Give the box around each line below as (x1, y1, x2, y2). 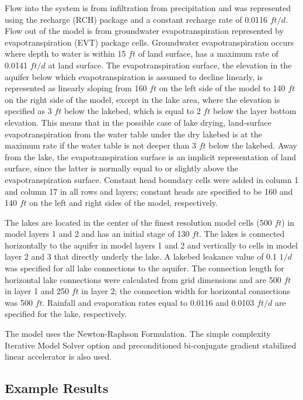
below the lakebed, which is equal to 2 (64, 105, 201, 117)
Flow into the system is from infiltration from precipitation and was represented (5, 2, 291, 13)
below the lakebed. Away (208, 139, 297, 151)
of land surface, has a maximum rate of (138, 47, 278, 60)
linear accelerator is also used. (5, 350, 112, 363)
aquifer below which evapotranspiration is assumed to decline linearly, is (5, 70, 263, 82)
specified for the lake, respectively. (5, 308, 127, 320)
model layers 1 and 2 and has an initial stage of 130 (5, 227, 190, 240)
